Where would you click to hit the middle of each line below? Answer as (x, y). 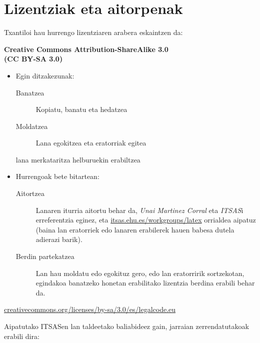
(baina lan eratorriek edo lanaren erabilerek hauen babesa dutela (135, 229)
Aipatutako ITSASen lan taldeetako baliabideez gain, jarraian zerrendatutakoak (126, 326)
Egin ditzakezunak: (45, 75)
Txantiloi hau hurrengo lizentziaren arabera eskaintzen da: (93, 32)
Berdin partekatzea (45, 256)
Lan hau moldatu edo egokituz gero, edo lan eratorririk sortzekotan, (140, 273)
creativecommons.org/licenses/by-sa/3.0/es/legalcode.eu (90, 309)
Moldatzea (32, 126)
